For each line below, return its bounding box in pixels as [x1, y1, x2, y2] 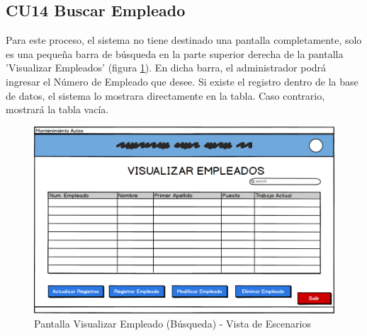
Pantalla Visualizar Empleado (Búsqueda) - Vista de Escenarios [34, 315, 311, 330]
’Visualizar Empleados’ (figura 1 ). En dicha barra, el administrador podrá [6, 60, 327, 75]
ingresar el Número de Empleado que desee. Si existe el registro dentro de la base [6, 74, 358, 88]
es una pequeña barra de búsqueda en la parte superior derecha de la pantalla [6, 46, 344, 61]
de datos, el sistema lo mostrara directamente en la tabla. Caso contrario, [6, 88, 325, 103]
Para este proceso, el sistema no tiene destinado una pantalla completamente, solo [6, 33, 362, 47]
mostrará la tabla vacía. [6, 102, 109, 117]
